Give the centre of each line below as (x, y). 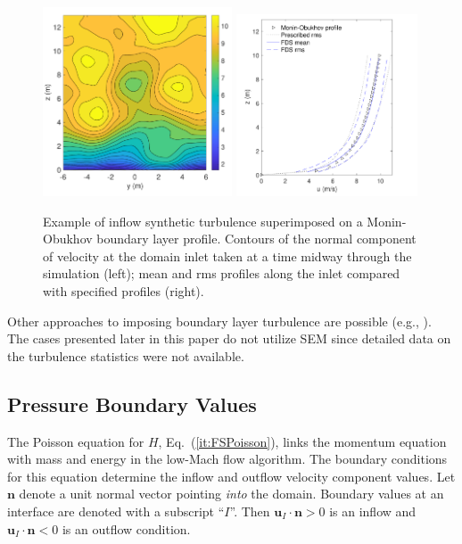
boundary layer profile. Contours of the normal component (256, 239)
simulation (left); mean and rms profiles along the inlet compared (222, 273)
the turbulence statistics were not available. (126, 355)
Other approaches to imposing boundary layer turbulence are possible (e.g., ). (219, 321)
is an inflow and (373, 511)
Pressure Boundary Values (132, 404)
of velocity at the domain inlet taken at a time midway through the (227, 256)
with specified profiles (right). (124, 290)
